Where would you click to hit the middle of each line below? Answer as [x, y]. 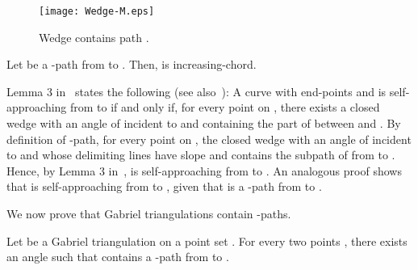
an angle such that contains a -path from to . [118, 257]
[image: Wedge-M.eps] [97, 11]
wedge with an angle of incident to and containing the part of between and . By [204, 123]
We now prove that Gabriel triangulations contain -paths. [149, 213]
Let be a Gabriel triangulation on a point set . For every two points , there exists [207, 240]
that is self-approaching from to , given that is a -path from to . [164, 186]
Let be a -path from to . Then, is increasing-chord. [132, 64]
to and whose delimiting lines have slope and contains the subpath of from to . [201, 155]
